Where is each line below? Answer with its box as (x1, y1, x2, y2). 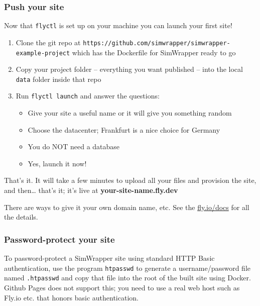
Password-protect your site (4, 233, 115, 245)
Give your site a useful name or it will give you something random (28, 108, 232, 118)
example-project (16, 49, 70, 57)
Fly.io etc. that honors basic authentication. (4, 292, 139, 302)
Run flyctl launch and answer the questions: (16, 90, 160, 101)
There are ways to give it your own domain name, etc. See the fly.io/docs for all (4, 201, 249, 212)
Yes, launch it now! (28, 158, 87, 168)
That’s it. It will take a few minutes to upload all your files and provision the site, (4, 175, 256, 185)
